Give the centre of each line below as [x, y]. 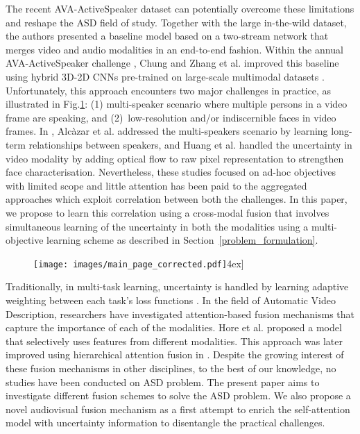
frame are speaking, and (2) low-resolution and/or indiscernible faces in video [171, 117]
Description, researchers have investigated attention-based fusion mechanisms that [180, 314]
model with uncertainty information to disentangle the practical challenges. [165, 423]
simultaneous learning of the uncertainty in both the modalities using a [157, 226]
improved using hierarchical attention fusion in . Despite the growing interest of [175, 354]
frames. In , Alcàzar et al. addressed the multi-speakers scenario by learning [167, 131]
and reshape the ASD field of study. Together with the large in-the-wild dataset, [176, 22]
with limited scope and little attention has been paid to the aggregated [156, 185]
